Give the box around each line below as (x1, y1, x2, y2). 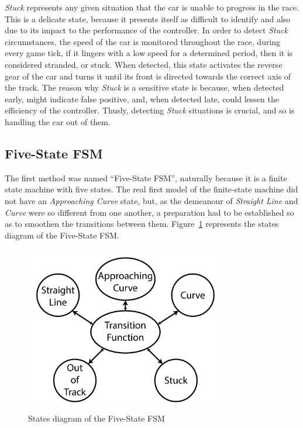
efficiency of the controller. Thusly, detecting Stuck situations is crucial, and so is (5, 104, 295, 116)
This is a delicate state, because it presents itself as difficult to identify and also (5, 12, 291, 25)
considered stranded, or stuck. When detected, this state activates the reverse (5, 58, 283, 70)
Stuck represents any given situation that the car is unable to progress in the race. (5, 1, 299, 13)
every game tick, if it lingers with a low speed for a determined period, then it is (5, 47, 293, 59)
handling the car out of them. (5, 115, 111, 127)
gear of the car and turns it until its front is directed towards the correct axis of (5, 70, 291, 82)
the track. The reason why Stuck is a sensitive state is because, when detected (5, 81, 284, 94)
